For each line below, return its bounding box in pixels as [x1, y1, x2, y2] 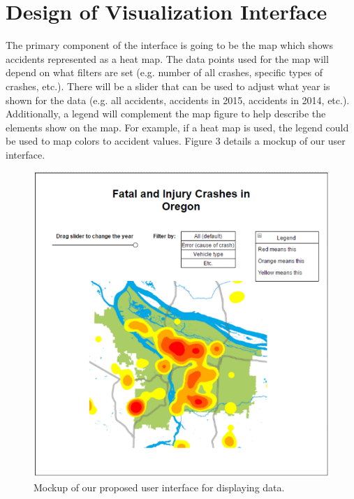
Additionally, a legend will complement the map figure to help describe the [6, 106, 326, 121]
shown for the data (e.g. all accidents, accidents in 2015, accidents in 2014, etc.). [6, 92, 350, 107]
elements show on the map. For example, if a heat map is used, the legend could [6, 120, 349, 134]
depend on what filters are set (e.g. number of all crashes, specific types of [6, 65, 323, 80]
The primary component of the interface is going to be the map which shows [6, 38, 333, 52]
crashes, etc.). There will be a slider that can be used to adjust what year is [6, 78, 330, 93]
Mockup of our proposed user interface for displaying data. [34, 479, 285, 494]
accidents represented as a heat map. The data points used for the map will [6, 51, 329, 66]
